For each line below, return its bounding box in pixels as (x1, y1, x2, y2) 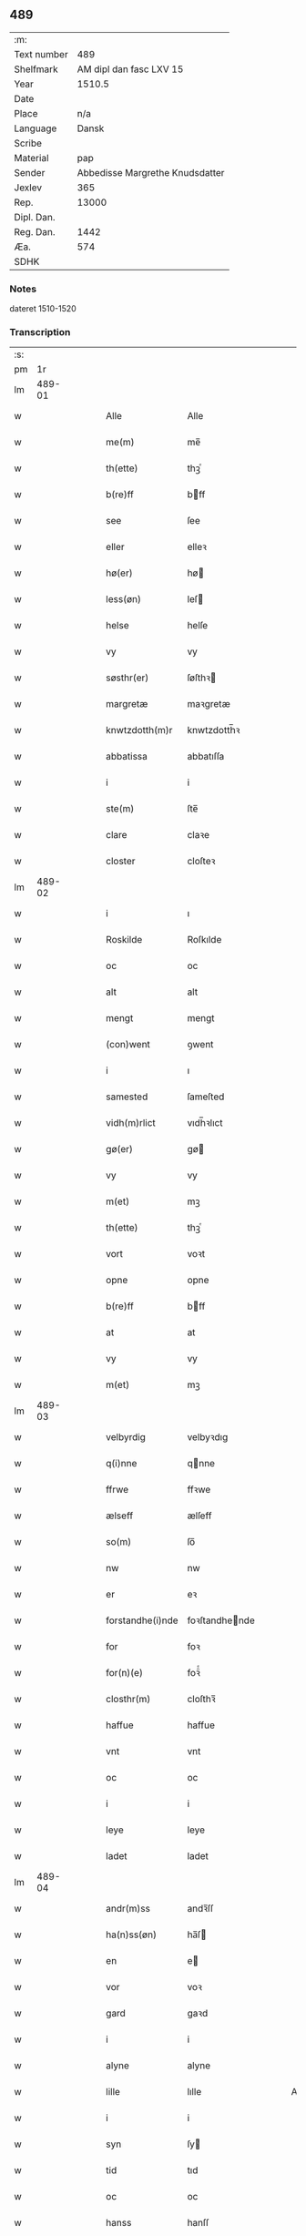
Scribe (14, 137, 43, 149)
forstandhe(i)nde (106, 1614, 179, 1627)
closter (106, 855, 136, 868)
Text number (14, 47, 68, 60)
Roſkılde (187, 934, 222, 946)
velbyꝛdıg (187, 1431, 229, 1444)
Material (14, 151, 49, 164)
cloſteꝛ (187, 855, 216, 868)
